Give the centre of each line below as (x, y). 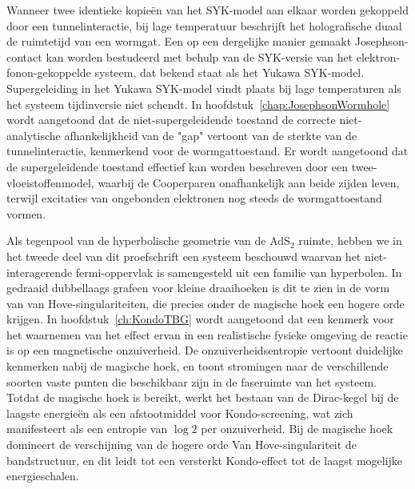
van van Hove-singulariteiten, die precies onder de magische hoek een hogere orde (206, 303)
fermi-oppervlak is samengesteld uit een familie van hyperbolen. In (239, 272)
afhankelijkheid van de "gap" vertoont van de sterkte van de (211, 135)
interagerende (40, 272)
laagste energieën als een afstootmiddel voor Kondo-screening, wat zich (180, 413)
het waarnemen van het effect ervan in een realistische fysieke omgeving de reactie (207, 334)
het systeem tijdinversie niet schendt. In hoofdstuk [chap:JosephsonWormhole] (198, 104)
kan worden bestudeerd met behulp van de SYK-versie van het (200, 56)
